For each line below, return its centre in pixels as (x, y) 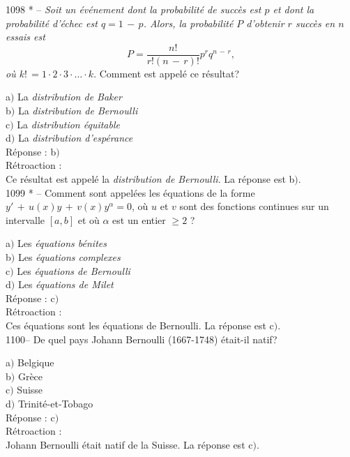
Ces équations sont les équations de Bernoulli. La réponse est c (140, 325)
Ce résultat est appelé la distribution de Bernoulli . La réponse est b (150, 179)
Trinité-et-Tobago (55, 403)
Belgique (36, 362)
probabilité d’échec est (52, 23)
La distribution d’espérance (75, 138)
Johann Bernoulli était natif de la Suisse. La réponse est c (129, 444)
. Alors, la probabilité (188, 23)
